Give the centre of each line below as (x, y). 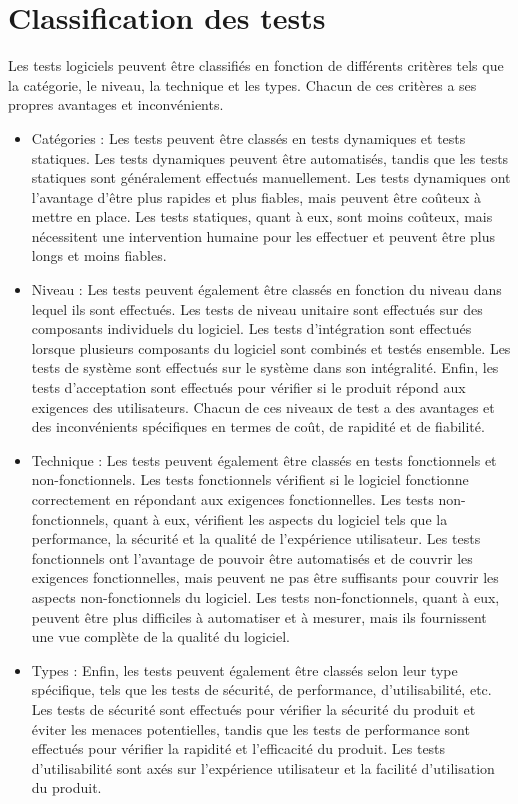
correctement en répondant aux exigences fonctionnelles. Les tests (232, 499)
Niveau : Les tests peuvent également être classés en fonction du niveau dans (266, 289)
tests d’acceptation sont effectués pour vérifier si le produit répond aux (248, 387)
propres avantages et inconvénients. (116, 104)
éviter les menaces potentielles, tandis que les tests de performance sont (250, 728)
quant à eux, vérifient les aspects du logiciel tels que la (280, 518)
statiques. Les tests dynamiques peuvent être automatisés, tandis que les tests (270, 157)
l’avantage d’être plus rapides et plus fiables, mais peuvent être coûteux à (256, 196)
